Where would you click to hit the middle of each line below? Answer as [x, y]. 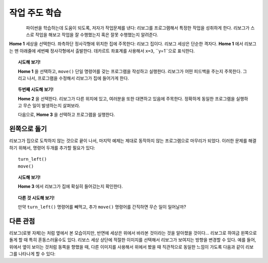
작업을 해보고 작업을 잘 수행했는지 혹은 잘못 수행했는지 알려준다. [97, 34]
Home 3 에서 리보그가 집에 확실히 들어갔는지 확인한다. [70, 186]
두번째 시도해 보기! [36, 89]
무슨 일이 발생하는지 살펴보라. [52, 106]
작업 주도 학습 [35, 13]
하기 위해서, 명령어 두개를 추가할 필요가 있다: [52, 148]
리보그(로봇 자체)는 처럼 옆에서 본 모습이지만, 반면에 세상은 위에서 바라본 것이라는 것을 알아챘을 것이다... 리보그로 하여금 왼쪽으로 [133, 233]
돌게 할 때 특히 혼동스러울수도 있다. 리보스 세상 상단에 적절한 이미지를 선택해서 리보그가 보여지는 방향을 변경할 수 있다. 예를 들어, [133, 240]
